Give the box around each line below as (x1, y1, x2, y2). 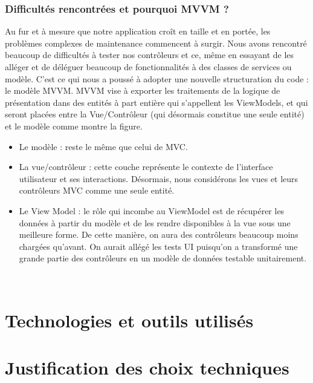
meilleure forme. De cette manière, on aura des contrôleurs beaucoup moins (19, 228, 298, 241)
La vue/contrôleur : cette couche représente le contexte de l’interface (19, 160, 273, 173)
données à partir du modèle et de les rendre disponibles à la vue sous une (19, 216, 291, 229)
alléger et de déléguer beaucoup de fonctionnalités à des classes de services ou (5, 61, 292, 73)
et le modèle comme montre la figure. (5, 119, 143, 132)
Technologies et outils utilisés (5, 307, 254, 332)
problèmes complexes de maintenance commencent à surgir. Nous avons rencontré (5, 36, 307, 49)
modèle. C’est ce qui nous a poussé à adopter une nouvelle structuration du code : (5, 72, 309, 85)
